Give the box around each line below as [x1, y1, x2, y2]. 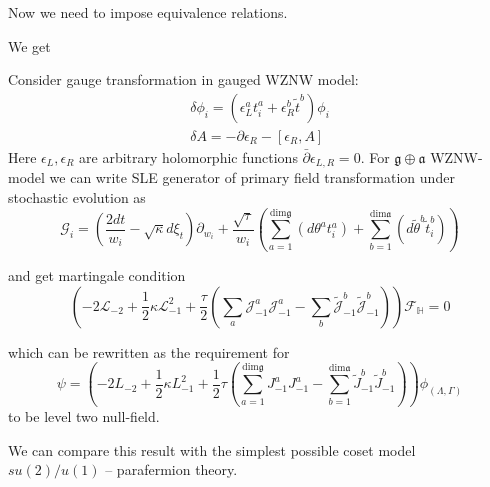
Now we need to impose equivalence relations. [8, 2, 288, 22]
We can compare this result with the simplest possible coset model [8, 439, 416, 460]
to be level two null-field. [8, 406, 160, 427]
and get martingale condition [8, 265, 186, 286]
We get [8, 35, 51, 56]
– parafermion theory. [105, 459, 238, 480]
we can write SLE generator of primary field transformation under [49, 167, 455, 188]
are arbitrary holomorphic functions [79, 146, 298, 167]
